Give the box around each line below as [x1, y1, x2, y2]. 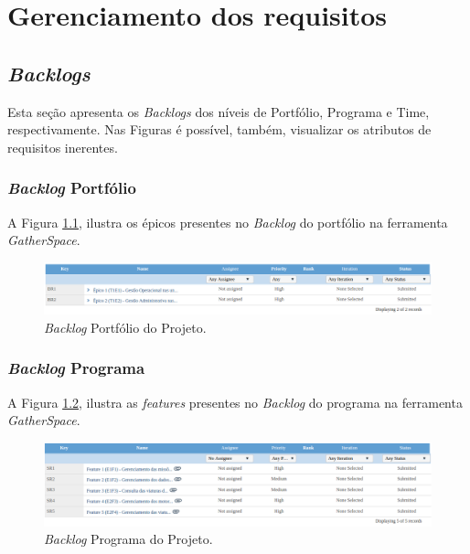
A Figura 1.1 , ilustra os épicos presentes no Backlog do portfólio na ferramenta [7, 212, 448, 231]
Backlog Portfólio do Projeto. [44, 317, 207, 336]
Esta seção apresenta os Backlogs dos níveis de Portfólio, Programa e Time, [7, 101, 430, 121]
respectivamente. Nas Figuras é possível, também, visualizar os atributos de [7, 120, 432, 139]
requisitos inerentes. [7, 137, 118, 156]
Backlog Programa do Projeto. [44, 529, 213, 549]
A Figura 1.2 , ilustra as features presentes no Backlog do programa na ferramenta [7, 392, 463, 411]
